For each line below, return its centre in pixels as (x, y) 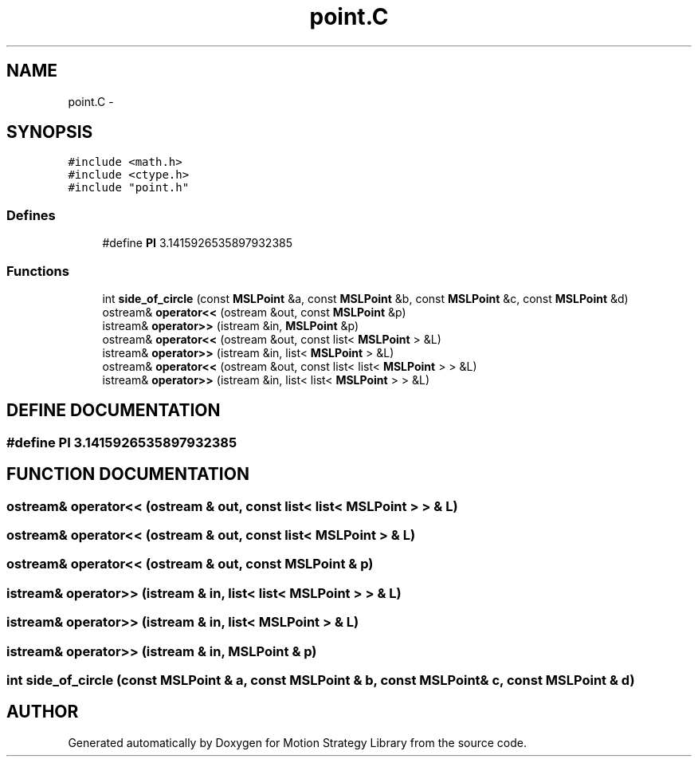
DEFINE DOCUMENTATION (114, 411)
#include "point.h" (129, 188)
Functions (38, 271)
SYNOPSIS (50, 132)
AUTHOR (43, 712)
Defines (31, 215)
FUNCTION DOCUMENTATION (128, 474)
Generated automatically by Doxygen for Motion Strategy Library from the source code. (298, 742)
